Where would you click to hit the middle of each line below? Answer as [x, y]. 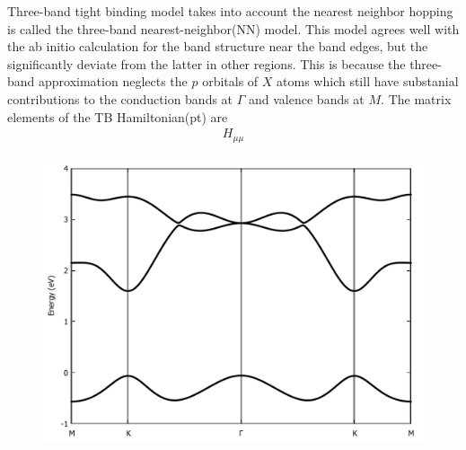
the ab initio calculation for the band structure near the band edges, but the [218, 46]
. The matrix [416, 98]
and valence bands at [307, 98]
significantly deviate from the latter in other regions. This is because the [207, 63]
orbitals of [230, 81]
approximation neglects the [113, 81]
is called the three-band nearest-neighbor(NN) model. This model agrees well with [233, 28]
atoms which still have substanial [368, 81]
